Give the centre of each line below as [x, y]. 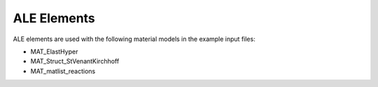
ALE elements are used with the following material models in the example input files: [134, 39]
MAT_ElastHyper [54, 52]
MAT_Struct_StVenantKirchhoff [75, 61]
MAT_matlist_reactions [63, 71]
